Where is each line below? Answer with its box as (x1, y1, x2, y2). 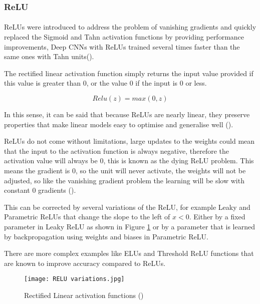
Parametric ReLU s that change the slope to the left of (4, 211, 170, 222)
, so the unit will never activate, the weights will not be (75, 165, 246, 175)
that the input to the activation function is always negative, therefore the (4, 145, 229, 156)
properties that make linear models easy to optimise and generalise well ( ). (4, 119, 233, 129)
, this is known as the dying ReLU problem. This (103, 155, 254, 166)
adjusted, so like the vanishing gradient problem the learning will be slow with (4, 175, 244, 185)
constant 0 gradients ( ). (4, 185, 76, 195)
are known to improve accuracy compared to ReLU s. (4, 257, 166, 268)
